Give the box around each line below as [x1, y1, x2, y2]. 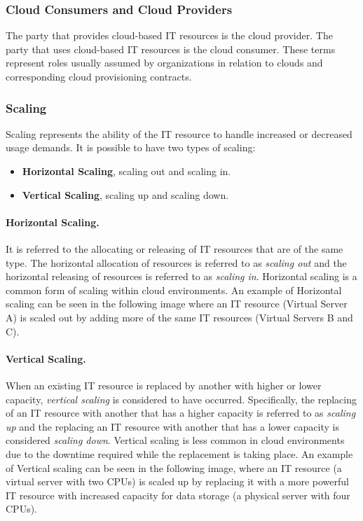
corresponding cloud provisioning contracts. [6, 69, 192, 83]
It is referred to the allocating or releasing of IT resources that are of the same [6, 241, 343, 256]
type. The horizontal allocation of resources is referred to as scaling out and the [6, 255, 347, 270]
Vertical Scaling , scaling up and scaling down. [22, 187, 229, 202]
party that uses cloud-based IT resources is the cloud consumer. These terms [6, 41, 336, 56]
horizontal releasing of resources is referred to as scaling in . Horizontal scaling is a [6, 269, 357, 284]
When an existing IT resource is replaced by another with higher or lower [6, 377, 322, 392]
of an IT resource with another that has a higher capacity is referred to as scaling [6, 405, 356, 420]
